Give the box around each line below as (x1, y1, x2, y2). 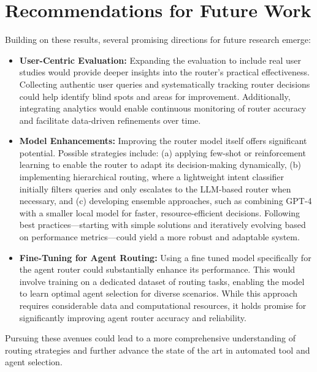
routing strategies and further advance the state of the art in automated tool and (5, 343, 310, 356)
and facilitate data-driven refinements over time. (19, 113, 201, 126)
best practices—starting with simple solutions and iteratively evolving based (19, 218, 306, 231)
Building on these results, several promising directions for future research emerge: (5, 33, 311, 46)
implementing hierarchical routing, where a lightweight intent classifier (19, 170, 285, 183)
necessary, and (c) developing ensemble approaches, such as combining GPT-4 (19, 194, 312, 207)
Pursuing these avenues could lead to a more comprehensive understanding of (5, 332, 296, 344)
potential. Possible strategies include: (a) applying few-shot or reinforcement (19, 146, 306, 159)
